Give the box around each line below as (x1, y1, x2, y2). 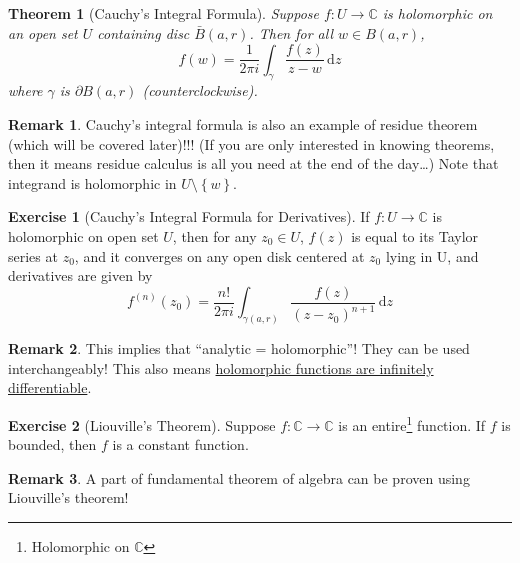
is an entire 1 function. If (338, 411, 486, 435)
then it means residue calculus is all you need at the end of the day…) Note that (8, 153, 499, 174)
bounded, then (8, 434, 97, 455)
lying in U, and (385, 245, 479, 266)
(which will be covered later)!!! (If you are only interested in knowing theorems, (8, 133, 495, 154)
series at (8, 245, 58, 266)
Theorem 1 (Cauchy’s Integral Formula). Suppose (8, 3, 319, 23)
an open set (8, 22, 78, 43)
